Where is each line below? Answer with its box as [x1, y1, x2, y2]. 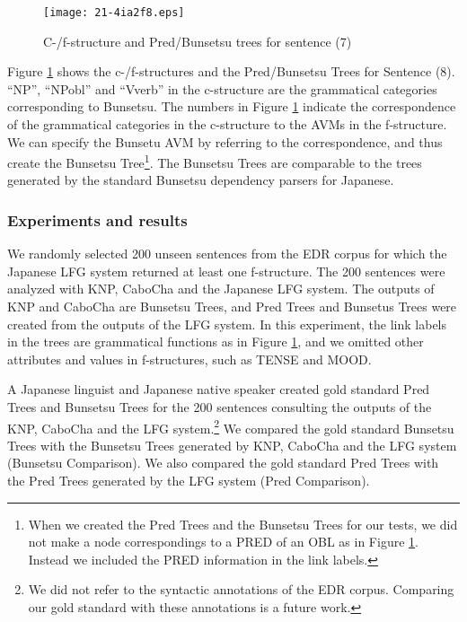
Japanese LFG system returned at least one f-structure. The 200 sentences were [7, 261, 445, 280]
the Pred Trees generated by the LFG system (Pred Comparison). [7, 471, 370, 490]
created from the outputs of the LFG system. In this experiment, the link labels [7, 314, 447, 333]
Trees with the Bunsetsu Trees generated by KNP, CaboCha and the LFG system [7, 435, 457, 454]
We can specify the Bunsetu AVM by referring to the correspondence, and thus [7, 132, 443, 151]
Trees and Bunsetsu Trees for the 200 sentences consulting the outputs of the [7, 398, 432, 416]
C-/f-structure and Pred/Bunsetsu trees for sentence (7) [43, 31, 352, 50]
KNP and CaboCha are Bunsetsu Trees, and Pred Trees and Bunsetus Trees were [7, 297, 457, 316]
